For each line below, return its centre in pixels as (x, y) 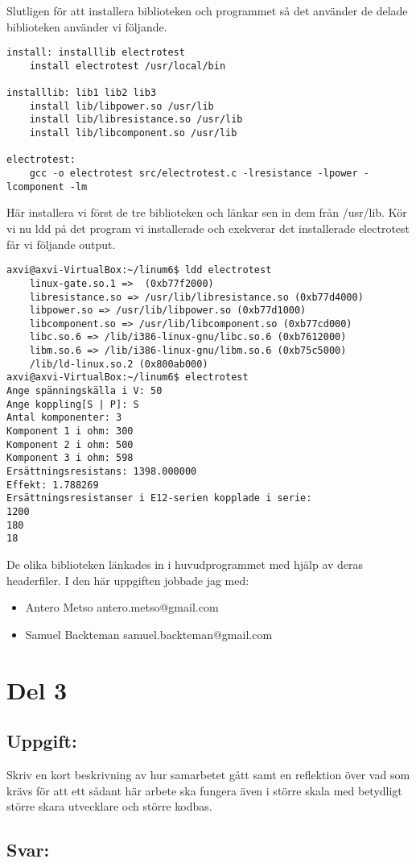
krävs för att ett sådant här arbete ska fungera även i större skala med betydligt (204, 790)
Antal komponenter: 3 (64, 418)
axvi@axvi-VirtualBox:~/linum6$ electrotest (128, 378)
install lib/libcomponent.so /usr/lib (133, 133)
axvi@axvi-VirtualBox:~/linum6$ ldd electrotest (139, 270)
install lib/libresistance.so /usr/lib (136, 120)
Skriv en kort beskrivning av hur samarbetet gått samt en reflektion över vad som (208, 774)
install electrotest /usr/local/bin (128, 66)
